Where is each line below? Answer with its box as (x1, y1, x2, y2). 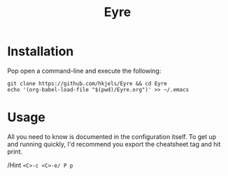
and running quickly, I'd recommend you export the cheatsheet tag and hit (7, 140, 221, 148)
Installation (7, 43, 74, 59)
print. (7, 147, 23, 156)
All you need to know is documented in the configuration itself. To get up (7, 132, 217, 140)
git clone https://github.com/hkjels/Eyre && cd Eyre (7, 80, 168, 87)
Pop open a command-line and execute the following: (7, 66, 162, 75)
